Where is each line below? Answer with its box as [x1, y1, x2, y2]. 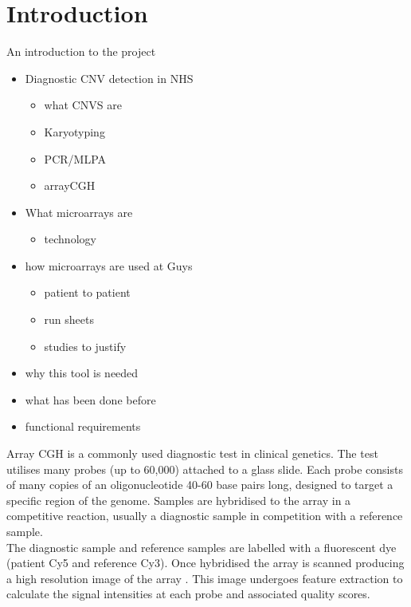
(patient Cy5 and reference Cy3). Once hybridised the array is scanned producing [6, 554, 405, 571]
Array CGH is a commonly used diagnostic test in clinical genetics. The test [6, 445, 378, 462]
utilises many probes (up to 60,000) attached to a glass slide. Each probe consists [6, 460, 403, 477]
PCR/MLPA [44, 150, 106, 167]
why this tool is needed [25, 365, 139, 381]
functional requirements [25, 418, 141, 435]
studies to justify [44, 337, 127, 354]
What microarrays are [25, 203, 133, 220]
